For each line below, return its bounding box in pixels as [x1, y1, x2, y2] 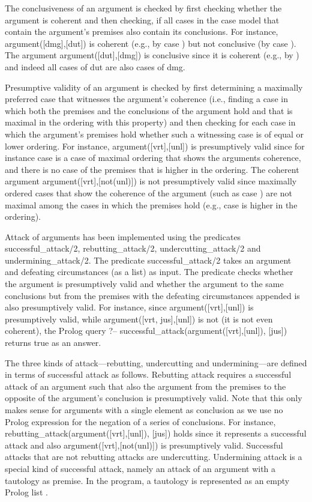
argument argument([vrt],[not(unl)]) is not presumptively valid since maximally [5, 175, 297, 187]
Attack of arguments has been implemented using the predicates [5, 230, 241, 243]
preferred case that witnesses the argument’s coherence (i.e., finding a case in [5, 92, 288, 105]
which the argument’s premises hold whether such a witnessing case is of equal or [5, 127, 304, 140]
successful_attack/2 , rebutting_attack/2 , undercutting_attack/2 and [5, 242, 261, 255]
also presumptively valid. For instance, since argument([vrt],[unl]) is [5, 301, 254, 313]
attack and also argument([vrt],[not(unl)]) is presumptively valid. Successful [5, 438, 283, 451]
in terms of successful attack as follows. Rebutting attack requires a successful [5, 368, 292, 381]
